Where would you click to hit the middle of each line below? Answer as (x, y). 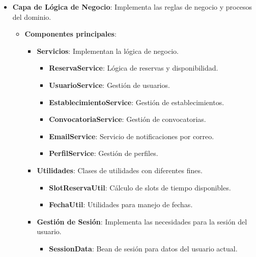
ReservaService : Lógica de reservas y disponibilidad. (134, 68)
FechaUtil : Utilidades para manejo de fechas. (121, 204)
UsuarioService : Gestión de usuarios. (109, 85)
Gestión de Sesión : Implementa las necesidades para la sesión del (142, 221)
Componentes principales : (70, 34)
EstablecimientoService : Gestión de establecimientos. (137, 102)
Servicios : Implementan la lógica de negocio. (108, 51)
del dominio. (32, 17)
